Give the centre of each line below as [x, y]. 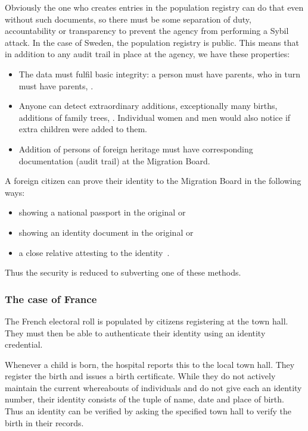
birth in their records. [44, 422]
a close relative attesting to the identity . [94, 252]
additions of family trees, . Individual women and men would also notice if [155, 117]
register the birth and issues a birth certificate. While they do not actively [140, 376]
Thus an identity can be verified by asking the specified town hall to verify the [148, 411]
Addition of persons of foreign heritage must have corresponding [136, 149]
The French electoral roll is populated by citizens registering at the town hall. [147, 321]
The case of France [51, 299]
